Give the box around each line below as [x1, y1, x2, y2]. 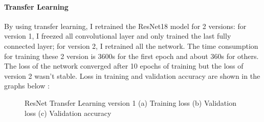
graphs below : [4, 80, 50, 91]
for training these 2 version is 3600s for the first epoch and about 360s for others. [4, 50, 259, 61]
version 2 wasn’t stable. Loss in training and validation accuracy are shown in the [4, 70, 260, 81]
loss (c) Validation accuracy [25, 107, 112, 118]
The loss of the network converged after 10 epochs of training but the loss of [4, 60, 244, 71]
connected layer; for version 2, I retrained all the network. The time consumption [4, 40, 258, 51]
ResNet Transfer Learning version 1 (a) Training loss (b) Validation [25, 97, 236, 108]
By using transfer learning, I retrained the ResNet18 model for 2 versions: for [4, 20, 247, 31]
